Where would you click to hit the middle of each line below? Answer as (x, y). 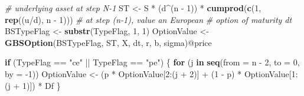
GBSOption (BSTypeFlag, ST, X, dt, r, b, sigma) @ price (108, 42)
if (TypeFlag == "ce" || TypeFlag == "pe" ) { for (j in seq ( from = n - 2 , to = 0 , (152, 62)
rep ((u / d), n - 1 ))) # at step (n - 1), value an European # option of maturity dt (148, 19)
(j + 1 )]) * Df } (33, 85)
